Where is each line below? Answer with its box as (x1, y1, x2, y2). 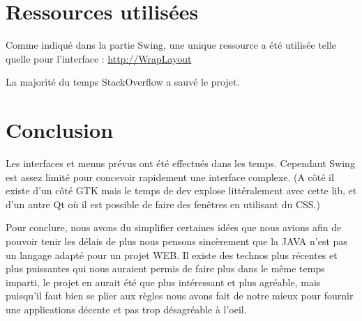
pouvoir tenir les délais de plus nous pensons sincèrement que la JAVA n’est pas (6, 234, 347, 248)
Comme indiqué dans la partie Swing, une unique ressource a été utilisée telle (6, 38, 337, 52)
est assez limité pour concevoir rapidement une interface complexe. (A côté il (6, 169, 334, 184)
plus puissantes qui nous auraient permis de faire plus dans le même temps (6, 261, 325, 276)
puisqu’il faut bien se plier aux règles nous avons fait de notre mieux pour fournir (6, 288, 354, 303)
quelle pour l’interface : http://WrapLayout (6, 51, 192, 65)
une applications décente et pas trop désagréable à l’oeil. (6, 302, 247, 316)
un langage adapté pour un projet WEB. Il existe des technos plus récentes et (6, 247, 338, 262)
